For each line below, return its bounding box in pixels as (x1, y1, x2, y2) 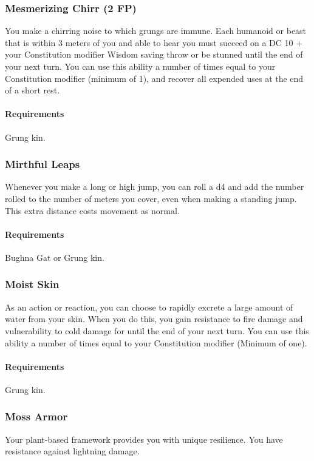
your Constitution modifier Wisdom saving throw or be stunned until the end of (5, 48, 303, 61)
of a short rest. (5, 84, 60, 96)
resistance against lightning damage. (5, 445, 140, 457)
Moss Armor (5, 409, 68, 424)
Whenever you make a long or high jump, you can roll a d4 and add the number (5, 180, 304, 193)
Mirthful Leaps (5, 156, 80, 172)
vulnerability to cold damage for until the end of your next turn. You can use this (5, 324, 309, 337)
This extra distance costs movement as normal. (5, 204, 180, 217)
